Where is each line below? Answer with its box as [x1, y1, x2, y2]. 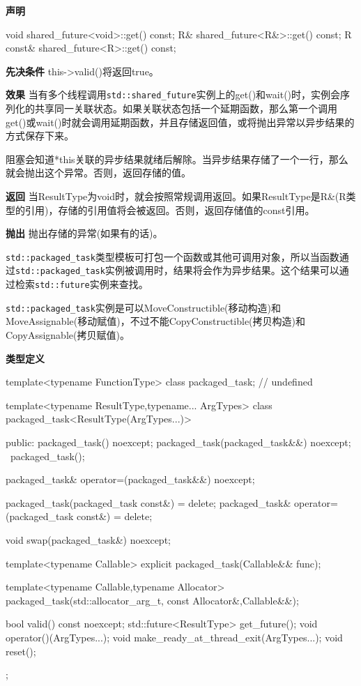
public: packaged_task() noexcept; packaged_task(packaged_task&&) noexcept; [6, 434, 351, 449]
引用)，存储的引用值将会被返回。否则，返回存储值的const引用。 [24, 202, 315, 217]
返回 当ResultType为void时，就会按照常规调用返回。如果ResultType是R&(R [6, 189, 346, 203]
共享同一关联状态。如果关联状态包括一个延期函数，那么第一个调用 [34, 101, 337, 116]
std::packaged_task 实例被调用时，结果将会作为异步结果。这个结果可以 [15, 263, 339, 277]
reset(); [6, 643, 36, 658]
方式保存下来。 [6, 128, 74, 143]
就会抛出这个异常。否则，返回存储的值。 [6, 165, 191, 180]
